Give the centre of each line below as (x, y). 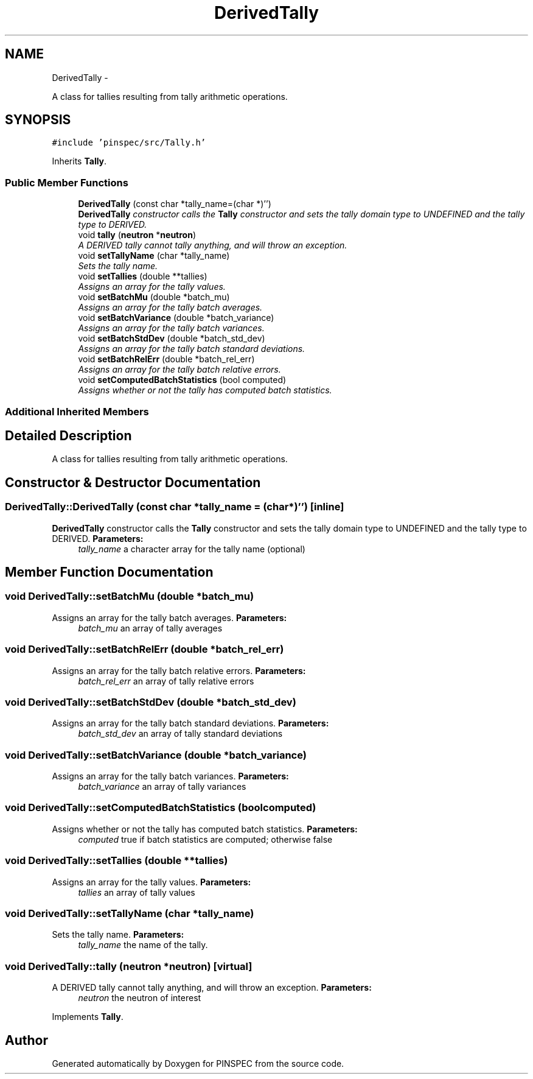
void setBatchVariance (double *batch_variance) (176, 318)
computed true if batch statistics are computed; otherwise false (205, 839)
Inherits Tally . (79, 161)
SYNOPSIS (38, 120)
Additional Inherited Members (77, 411)
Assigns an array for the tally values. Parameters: (152, 882)
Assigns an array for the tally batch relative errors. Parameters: (179, 670)
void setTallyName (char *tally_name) (154, 256)
